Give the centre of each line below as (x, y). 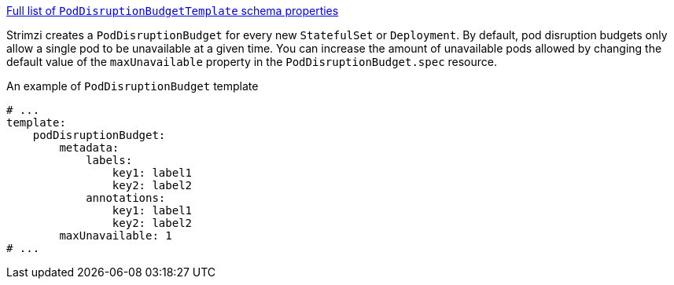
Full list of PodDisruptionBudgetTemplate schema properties (173, 11)
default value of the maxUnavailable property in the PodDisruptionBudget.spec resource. (252, 62)
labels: (109, 160)
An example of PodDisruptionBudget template (133, 86)
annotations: (126, 198)
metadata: (89, 148)
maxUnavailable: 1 (116, 236)
